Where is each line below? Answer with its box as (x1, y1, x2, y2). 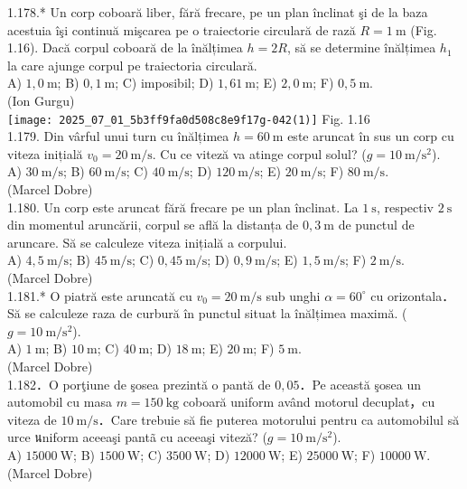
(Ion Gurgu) (7, 90, 75, 109)
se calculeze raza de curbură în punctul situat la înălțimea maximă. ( (24, 304, 407, 323)
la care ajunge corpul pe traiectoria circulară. (7, 55, 257, 74)
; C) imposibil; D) (115, 73, 214, 92)
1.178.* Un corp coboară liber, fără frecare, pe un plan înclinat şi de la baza (7, 3, 428, 21)
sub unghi (266, 286, 321, 305)
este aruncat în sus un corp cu (287, 127, 454, 146)
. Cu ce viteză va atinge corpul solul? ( (152, 144, 367, 163)
